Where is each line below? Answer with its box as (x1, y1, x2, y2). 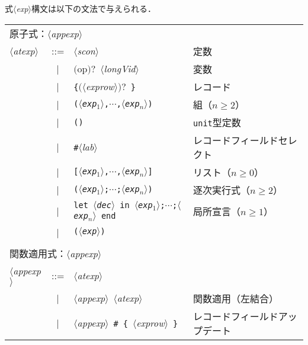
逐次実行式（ (193, 183, 251, 197)
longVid (104, 62, 136, 76)
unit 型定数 (193, 115, 241, 129)
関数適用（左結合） (193, 291, 279, 305)
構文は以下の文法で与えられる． (31, 2, 156, 14)
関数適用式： (9, 246, 67, 260)
